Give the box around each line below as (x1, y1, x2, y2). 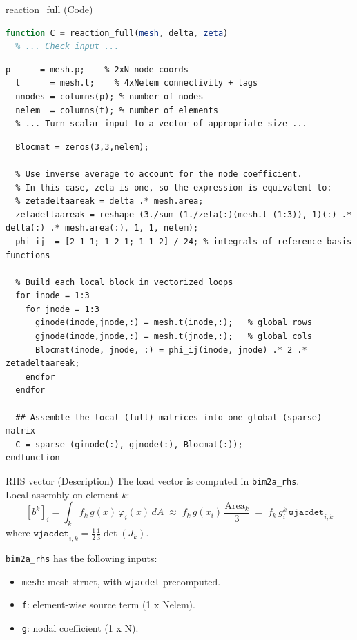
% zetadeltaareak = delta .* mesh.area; (15, 196, 204, 206)
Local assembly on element (6, 487, 119, 501)
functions (6, 250, 50, 260)
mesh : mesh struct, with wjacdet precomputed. (21, 574, 221, 588)
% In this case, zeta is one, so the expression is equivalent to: (15, 182, 332, 193)
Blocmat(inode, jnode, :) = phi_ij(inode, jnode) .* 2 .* (35, 345, 307, 355)
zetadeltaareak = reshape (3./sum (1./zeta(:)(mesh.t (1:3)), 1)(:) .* (15, 209, 352, 220)
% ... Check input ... (15, 41, 119, 52)
